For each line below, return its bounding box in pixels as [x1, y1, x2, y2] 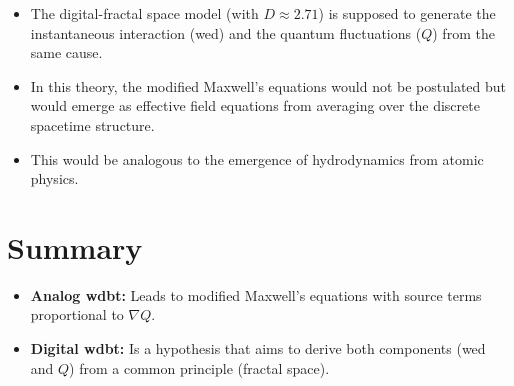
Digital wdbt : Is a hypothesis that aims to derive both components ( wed [30, 338, 486, 359]
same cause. [30, 42, 103, 63]
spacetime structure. [30, 114, 155, 135]
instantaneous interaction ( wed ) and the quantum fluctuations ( [30, 22, 422, 43]
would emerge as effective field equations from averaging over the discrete [30, 95, 480, 116]
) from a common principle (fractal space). [69, 357, 330, 378]
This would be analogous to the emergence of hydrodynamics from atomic [30, 148, 484, 169]
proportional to [30, 304, 124, 325]
